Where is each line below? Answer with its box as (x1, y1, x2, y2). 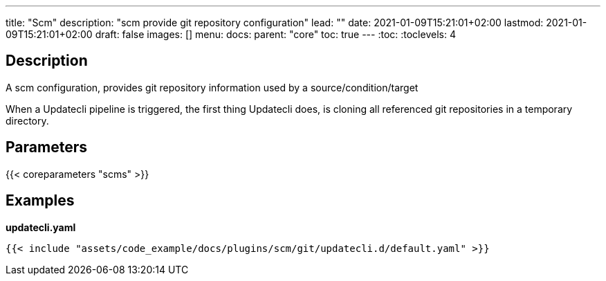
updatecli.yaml (6, 221, 76, 233)
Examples (6, 192, 75, 210)
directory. (6, 114, 49, 127)
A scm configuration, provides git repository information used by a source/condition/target (6, 81, 419, 93)
